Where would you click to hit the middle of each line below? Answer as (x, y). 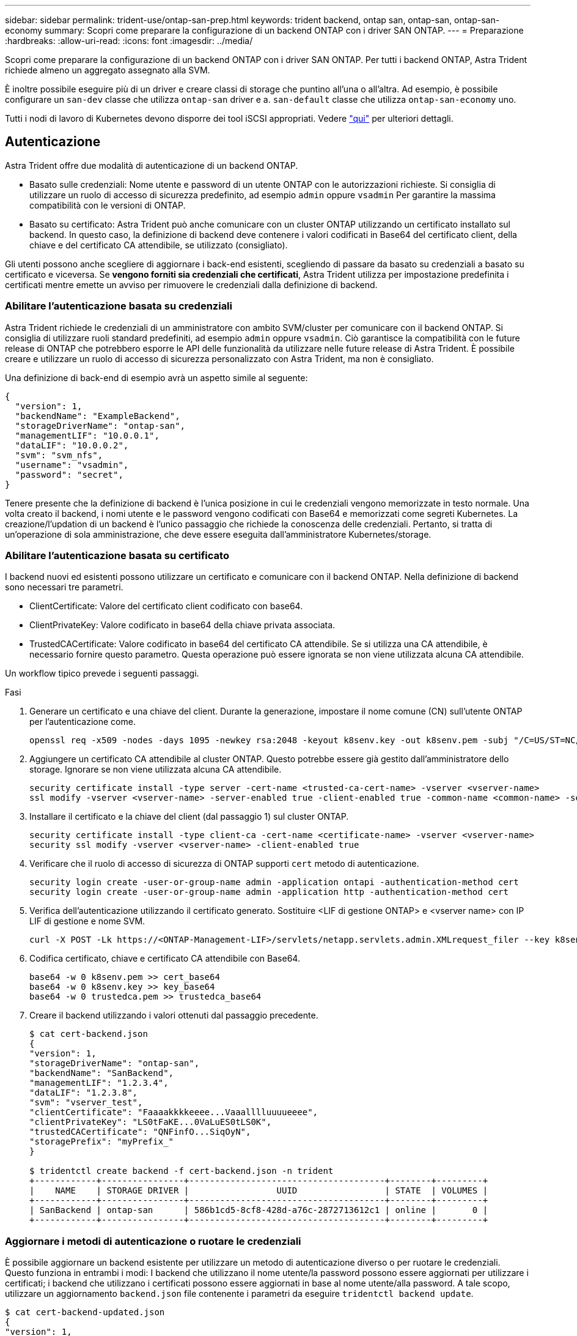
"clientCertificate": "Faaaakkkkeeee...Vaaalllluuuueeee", (174, 1112)
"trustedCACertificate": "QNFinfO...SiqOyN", (140, 1132)
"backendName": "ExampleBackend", (97, 416)
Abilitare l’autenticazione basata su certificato (117, 555)
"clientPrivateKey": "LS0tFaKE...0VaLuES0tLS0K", (151, 1122)
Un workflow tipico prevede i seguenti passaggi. (102, 674)
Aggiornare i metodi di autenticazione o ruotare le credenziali (153, 1241)
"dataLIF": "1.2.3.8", (84, 1093)
